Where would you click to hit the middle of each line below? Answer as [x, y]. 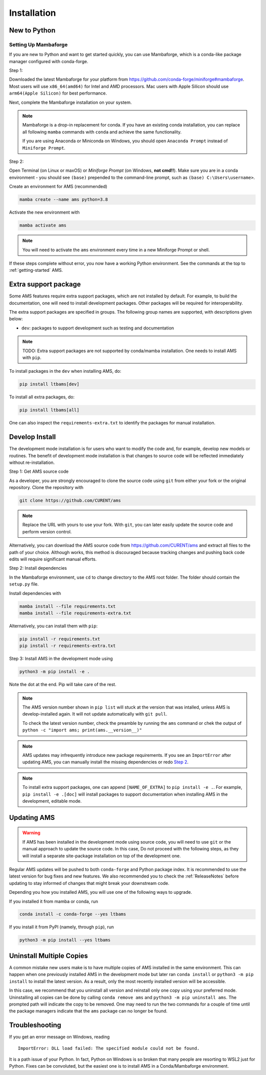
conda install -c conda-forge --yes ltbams [73, 914]
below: [16, 319]
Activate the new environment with [44, 212]
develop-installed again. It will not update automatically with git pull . [95, 714]
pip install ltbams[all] [50, 410]
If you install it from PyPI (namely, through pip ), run [62, 927]
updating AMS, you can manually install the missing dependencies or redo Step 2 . [105, 762]
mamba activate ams [43, 226]
